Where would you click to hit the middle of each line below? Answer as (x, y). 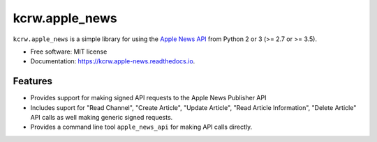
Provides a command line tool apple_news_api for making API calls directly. (141, 127)
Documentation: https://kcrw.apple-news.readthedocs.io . (113, 61)
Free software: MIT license (69, 52)
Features (32, 81)
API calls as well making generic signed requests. (102, 118)
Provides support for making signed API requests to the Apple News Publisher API (148, 98)
